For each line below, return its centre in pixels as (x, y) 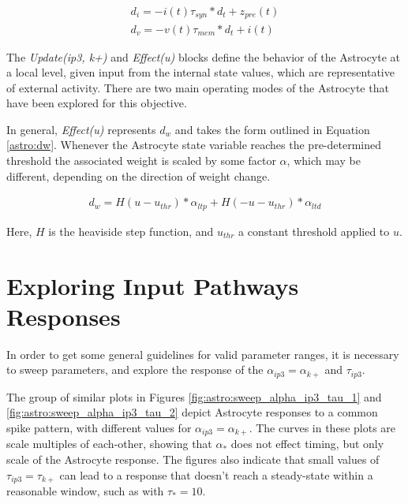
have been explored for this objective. (97, 103)
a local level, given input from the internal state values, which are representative (200, 72)
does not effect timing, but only (307, 444)
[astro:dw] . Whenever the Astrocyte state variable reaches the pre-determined (194, 145)
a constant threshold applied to (314, 231)
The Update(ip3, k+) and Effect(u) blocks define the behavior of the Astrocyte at (204, 56)
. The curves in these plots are (322, 427)
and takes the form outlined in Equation (272, 129)
